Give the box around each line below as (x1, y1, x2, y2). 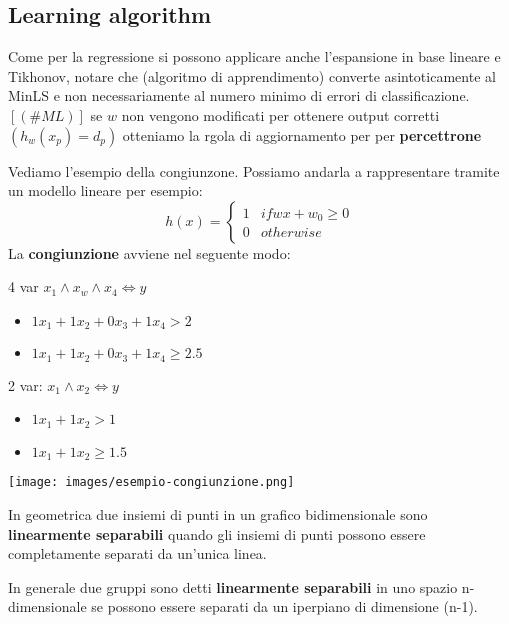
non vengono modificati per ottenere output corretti (121, 104, 440, 125)
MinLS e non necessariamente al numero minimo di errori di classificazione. (8, 85, 470, 106)
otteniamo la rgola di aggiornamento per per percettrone (122, 124, 482, 145)
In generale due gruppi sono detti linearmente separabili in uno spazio (8, 576, 458, 597)
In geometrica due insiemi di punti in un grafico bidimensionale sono (8, 504, 428, 525)
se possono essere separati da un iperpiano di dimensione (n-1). (91, 596, 478, 617)
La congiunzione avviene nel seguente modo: (8, 242, 291, 263)
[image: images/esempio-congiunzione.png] (8, 475, 295, 490)
